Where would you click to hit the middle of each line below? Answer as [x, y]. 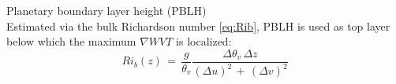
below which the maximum [71, 41]
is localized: [204, 41]
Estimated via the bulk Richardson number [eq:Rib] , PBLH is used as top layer [198, 26]
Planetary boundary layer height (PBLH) [106, 10]
